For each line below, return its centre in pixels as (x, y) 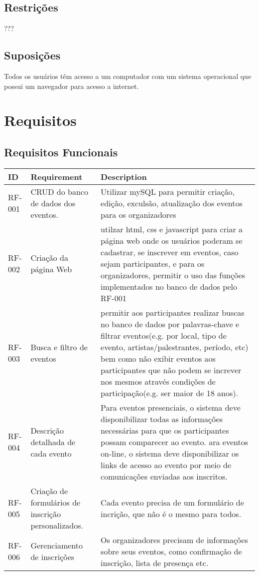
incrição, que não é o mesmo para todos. (171, 514)
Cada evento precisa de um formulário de (172, 502)
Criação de (49, 491)
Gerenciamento (57, 546)
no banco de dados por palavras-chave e (170, 324)
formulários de (56, 502)
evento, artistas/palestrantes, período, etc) (175, 347)
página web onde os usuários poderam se (172, 240)
